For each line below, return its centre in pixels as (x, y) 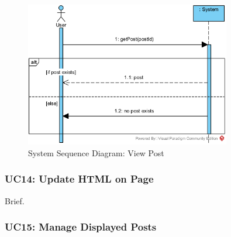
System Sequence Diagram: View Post (96, 152)
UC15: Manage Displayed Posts (81, 227)
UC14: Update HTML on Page (79, 179)
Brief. (15, 200)
